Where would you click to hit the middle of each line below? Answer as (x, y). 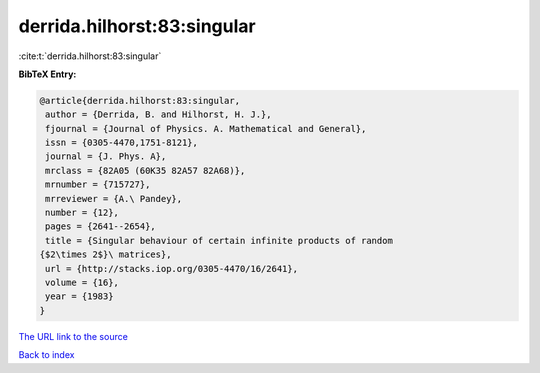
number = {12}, (82, 213)
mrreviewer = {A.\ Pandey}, (114, 198)
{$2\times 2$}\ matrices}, (105, 254)
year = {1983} (79, 296)
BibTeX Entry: (47, 74)
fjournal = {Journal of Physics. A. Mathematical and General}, (206, 128)
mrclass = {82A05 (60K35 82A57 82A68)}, (145, 170)
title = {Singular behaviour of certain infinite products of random (219, 240)
